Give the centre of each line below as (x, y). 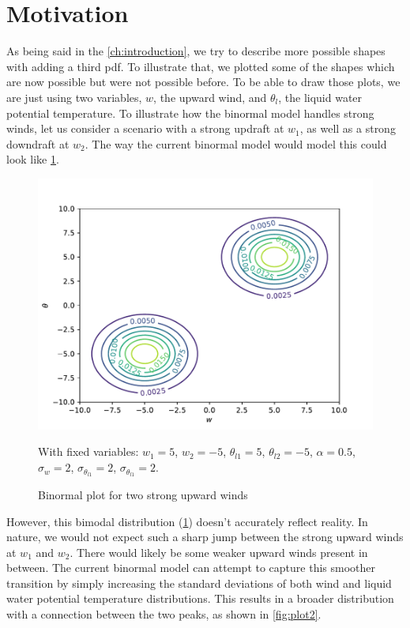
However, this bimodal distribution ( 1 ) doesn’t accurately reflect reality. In (187, 521)
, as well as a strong (348, 128)
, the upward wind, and (210, 97)
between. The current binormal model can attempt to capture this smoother (191, 568)
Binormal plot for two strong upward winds (143, 494)
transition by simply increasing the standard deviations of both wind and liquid (199, 583)
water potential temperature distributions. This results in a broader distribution (200, 598)
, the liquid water (320, 97)
